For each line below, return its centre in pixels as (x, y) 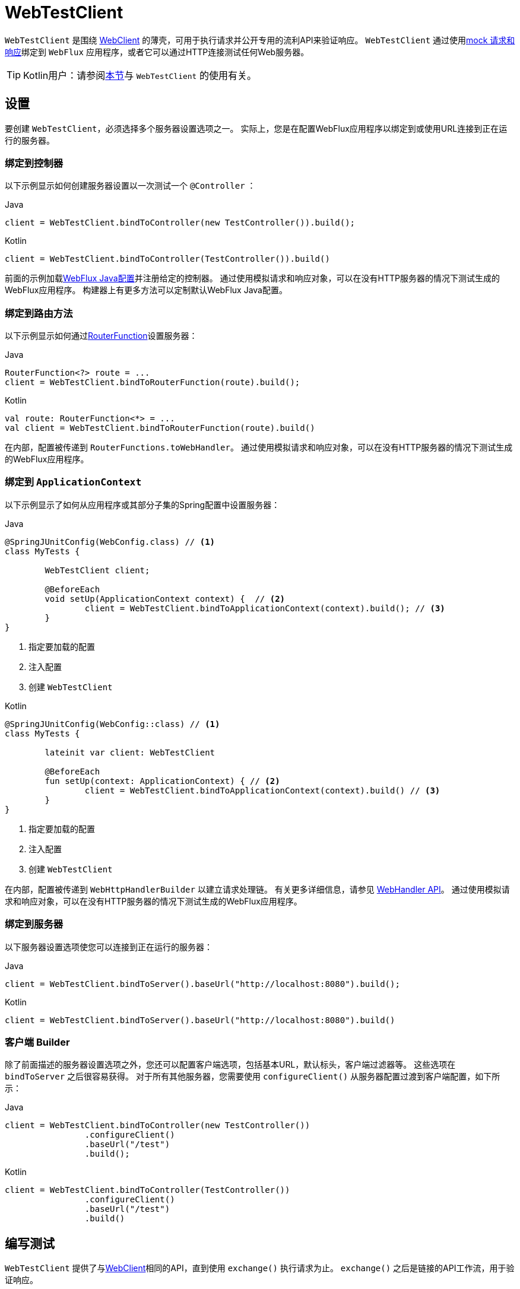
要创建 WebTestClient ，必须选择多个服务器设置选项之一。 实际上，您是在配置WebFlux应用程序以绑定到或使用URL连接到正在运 (256, 128)
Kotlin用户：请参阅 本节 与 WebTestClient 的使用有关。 (140, 75)
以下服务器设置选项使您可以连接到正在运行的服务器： (109, 947)
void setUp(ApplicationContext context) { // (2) (165, 599)
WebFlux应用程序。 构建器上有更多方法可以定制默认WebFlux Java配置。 (146, 290)
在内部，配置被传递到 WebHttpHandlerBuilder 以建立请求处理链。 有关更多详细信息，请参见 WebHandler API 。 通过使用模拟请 (257, 889)
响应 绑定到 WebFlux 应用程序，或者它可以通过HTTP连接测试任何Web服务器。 (157, 52)
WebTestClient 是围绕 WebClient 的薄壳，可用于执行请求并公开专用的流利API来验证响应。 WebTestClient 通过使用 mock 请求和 (260, 40)
